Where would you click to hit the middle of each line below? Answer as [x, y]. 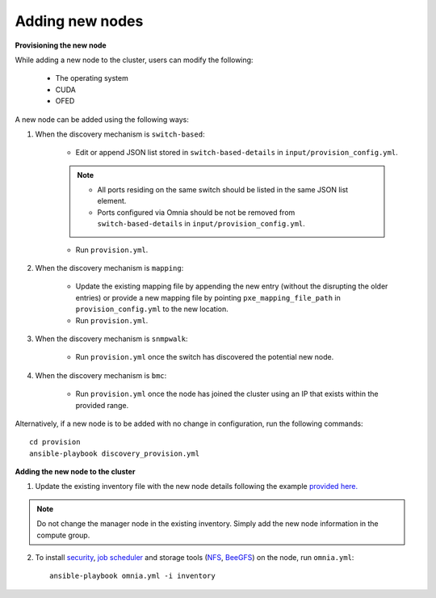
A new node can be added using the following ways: [102, 119]
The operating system [92, 78]
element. [112, 201]
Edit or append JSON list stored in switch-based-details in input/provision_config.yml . [237, 153]
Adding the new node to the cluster [75, 472]
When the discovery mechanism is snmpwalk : [111, 339]
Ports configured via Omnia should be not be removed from [196, 212]
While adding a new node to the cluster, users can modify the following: [134, 60]
